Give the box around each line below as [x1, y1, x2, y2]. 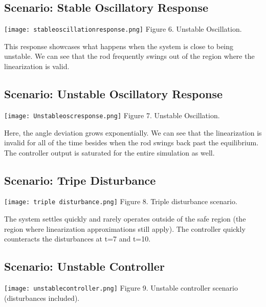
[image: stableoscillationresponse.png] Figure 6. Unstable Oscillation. [4, 24, 242, 34]
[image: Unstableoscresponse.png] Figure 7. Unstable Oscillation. [4, 109, 220, 120]
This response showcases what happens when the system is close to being [4, 40, 234, 51]
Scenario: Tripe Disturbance [4, 172, 156, 188]
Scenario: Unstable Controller [4, 258, 165, 274]
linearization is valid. [4, 61, 70, 72]
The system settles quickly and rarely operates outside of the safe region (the [4, 213, 246, 224]
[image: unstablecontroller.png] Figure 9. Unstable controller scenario [4, 282, 238, 293]
